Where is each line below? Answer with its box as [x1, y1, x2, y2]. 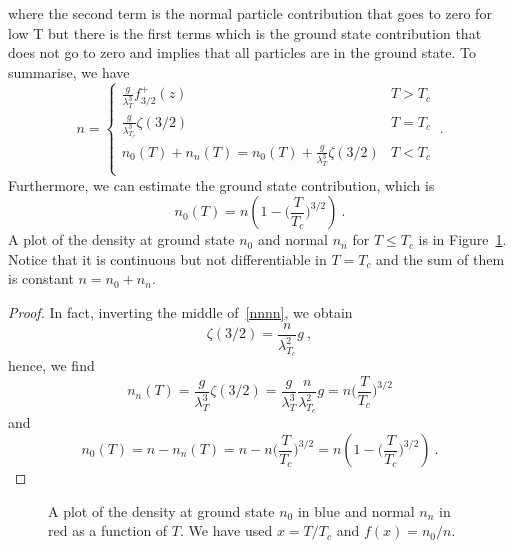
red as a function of [48, 520, 168, 541]
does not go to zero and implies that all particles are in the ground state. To [8, 42, 476, 63]
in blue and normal [297, 500, 415, 521]
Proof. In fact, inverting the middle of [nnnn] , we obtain [8, 302, 353, 323]
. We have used [179, 520, 273, 541]
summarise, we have [8, 61, 130, 82]
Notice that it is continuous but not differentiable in [8, 248, 327, 269]
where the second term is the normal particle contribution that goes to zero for [8, 3, 492, 23]
